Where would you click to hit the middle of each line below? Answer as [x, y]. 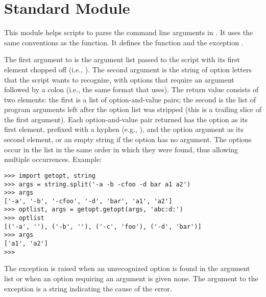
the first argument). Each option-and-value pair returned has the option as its [126, 119]
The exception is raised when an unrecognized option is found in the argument [127, 268]
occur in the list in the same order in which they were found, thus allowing [121, 149]
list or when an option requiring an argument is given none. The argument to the [131, 278]
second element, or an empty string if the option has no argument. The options [128, 139]
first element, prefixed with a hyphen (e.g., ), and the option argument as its [124, 129]
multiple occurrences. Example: [53, 159]
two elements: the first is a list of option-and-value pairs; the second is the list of [130, 99]
